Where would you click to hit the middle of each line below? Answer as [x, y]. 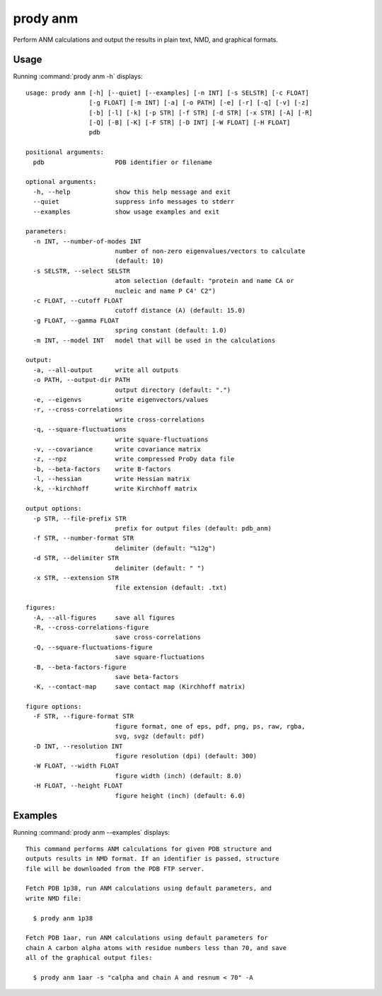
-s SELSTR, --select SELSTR [82, 271]
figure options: [54, 707]
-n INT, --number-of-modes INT [87, 241]
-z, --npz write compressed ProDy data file [134, 459]
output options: [54, 509]
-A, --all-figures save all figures [104, 618]
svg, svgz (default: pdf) [160, 736]
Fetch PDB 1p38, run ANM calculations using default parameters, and [149, 888]
